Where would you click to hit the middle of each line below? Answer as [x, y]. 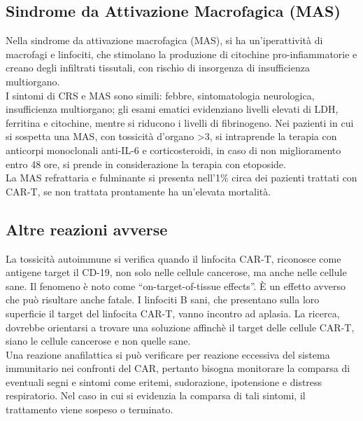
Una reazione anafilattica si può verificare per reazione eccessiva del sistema [168, 354]
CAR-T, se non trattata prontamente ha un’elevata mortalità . [138, 191]
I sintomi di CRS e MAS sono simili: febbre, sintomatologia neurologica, [160, 95]
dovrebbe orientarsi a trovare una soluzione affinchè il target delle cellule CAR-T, [180, 327]
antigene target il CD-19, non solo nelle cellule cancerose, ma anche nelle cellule [176, 272]
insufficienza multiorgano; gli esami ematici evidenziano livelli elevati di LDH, [172, 109]
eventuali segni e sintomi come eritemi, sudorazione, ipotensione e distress [164, 381]
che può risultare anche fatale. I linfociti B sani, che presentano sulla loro [163, 299]
